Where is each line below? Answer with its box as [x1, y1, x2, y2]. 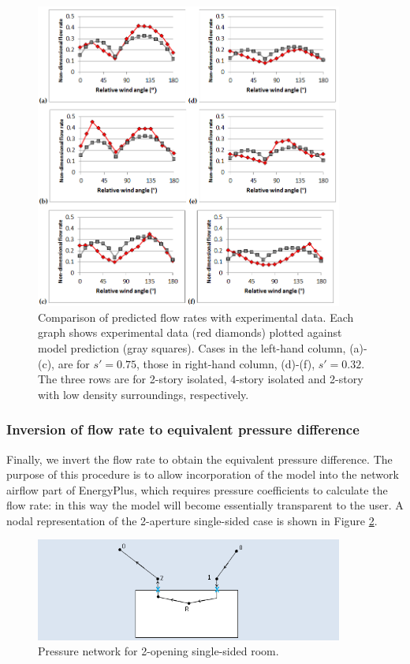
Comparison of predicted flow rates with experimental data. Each [38, 308, 354, 325]
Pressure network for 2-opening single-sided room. [38, 643, 279, 659]
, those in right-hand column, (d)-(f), [136, 355, 315, 371]
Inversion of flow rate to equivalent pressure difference [6, 420, 360, 439]
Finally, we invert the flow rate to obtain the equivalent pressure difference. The [6, 450, 393, 467]
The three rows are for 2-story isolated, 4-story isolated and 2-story [38, 371, 363, 387]
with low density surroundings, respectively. [38, 386, 249, 402]
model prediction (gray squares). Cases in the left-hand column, [38, 339, 346, 356]
